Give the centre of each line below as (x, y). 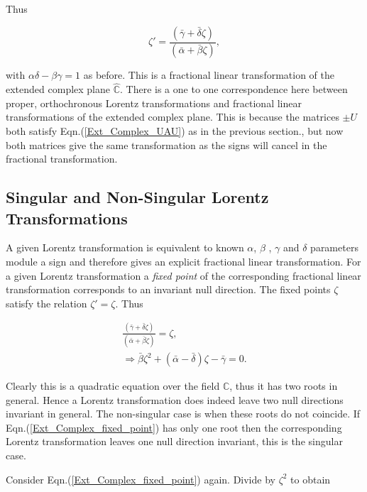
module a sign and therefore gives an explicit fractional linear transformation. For (183, 262)
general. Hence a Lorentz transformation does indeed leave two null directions (175, 399)
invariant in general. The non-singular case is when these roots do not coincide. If (183, 414)
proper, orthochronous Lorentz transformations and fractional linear (154, 103)
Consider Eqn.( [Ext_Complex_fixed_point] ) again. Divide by (141, 479)
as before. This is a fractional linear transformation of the (209, 75)
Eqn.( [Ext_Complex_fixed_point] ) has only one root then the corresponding (174, 427)
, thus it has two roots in (284, 386)
